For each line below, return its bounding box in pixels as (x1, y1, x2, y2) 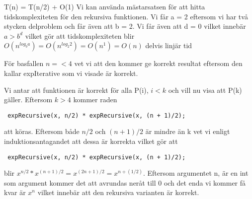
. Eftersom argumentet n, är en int (143, 168, 249, 178)
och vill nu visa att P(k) (168, 84, 242, 95)
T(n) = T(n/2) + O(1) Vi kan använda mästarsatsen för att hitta (4, 1, 205, 11)
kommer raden (73, 94, 117, 105)
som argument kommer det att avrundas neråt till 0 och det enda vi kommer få (4, 177, 246, 188)
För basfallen (4, 58, 44, 68)
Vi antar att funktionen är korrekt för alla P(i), (4, 84, 149, 95)
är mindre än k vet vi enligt (145, 126, 230, 136)
